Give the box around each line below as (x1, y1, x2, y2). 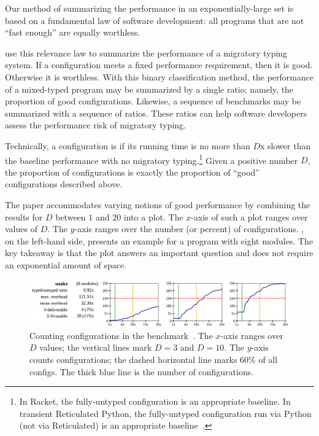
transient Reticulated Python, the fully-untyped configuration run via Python (19, 407, 312, 419)
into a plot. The (123, 210, 183, 223)
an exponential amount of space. (5, 258, 127, 271)
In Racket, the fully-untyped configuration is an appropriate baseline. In (19, 395, 291, 408)
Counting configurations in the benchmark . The (29, 329, 213, 341)
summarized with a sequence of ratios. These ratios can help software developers (5, 106, 307, 119)
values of (5, 222, 37, 235)
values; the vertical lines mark (39, 341, 152, 354)
